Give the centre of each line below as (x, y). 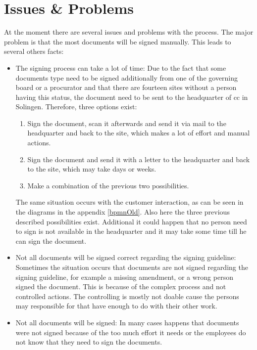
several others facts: (34, 51)
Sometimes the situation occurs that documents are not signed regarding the (132, 267)
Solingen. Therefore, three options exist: (76, 107)
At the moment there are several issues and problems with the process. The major (129, 32)
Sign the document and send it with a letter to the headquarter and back (139, 159)
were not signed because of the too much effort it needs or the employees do (131, 332)
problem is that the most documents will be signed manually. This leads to (118, 41)
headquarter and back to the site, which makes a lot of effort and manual (139, 133)
